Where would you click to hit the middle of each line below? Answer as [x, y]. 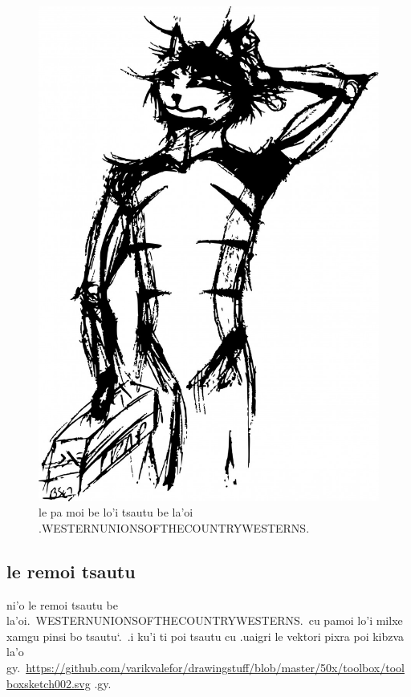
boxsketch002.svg [49, 683]
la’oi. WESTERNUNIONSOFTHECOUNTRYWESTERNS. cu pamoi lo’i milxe [205, 620]
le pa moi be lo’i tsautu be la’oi [116, 512]
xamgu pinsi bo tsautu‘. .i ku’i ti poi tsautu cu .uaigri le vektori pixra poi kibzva [205, 636]
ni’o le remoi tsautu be [62, 604]
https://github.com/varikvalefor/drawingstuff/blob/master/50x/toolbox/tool [215, 668]
